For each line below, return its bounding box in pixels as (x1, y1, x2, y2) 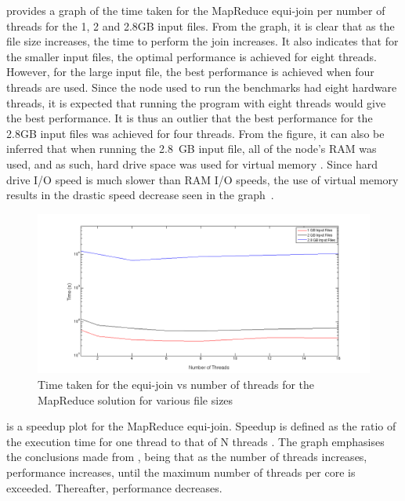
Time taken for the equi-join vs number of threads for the (38, 376, 315, 393)
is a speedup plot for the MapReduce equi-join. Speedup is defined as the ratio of (6, 418, 396, 434)
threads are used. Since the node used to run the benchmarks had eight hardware (6, 78, 397, 95)
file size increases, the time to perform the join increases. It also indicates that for (6, 33, 399, 49)
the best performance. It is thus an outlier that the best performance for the (6, 110, 373, 126)
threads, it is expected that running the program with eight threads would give (6, 94, 386, 111)
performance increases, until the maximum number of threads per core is (6, 464, 356, 480)
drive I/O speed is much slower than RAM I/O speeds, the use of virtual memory (6, 171, 399, 187)
